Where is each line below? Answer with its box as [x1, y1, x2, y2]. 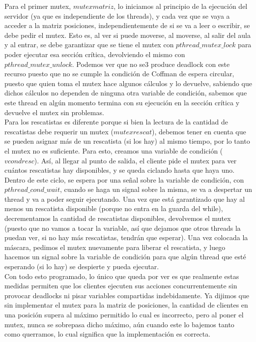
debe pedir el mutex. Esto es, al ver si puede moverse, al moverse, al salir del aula [4, 30, 251, 40]
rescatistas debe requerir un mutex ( [4, 126, 114, 136]
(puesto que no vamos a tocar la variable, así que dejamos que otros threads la [4, 222, 241, 233]
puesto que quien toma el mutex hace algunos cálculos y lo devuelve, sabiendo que [4, 78, 252, 88]
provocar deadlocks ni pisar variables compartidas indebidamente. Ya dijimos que [4, 290, 249, 300]
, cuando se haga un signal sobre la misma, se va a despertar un [59, 184, 252, 194]
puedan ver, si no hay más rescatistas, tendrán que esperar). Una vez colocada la [4, 232, 248, 243]
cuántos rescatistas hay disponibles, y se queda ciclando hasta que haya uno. [4, 165, 235, 175]
